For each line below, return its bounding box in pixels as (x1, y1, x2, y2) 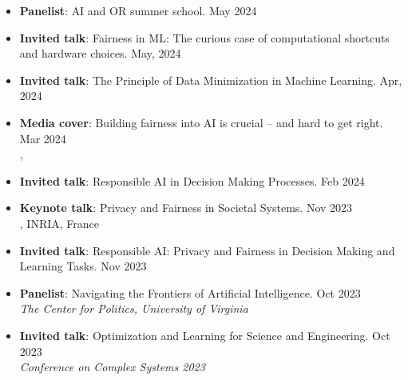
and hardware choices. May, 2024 (19, 45, 181, 62)
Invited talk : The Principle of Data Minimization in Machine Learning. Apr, (19, 71, 402, 88)
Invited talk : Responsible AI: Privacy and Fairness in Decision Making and (19, 242, 395, 258)
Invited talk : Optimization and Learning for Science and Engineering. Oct (19, 326, 390, 343)
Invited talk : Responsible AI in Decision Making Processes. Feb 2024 (19, 172, 365, 189)
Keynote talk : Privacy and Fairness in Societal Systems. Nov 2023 (19, 199, 353, 216)
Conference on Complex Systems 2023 (19, 358, 205, 375)
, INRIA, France (19, 214, 100, 231)
